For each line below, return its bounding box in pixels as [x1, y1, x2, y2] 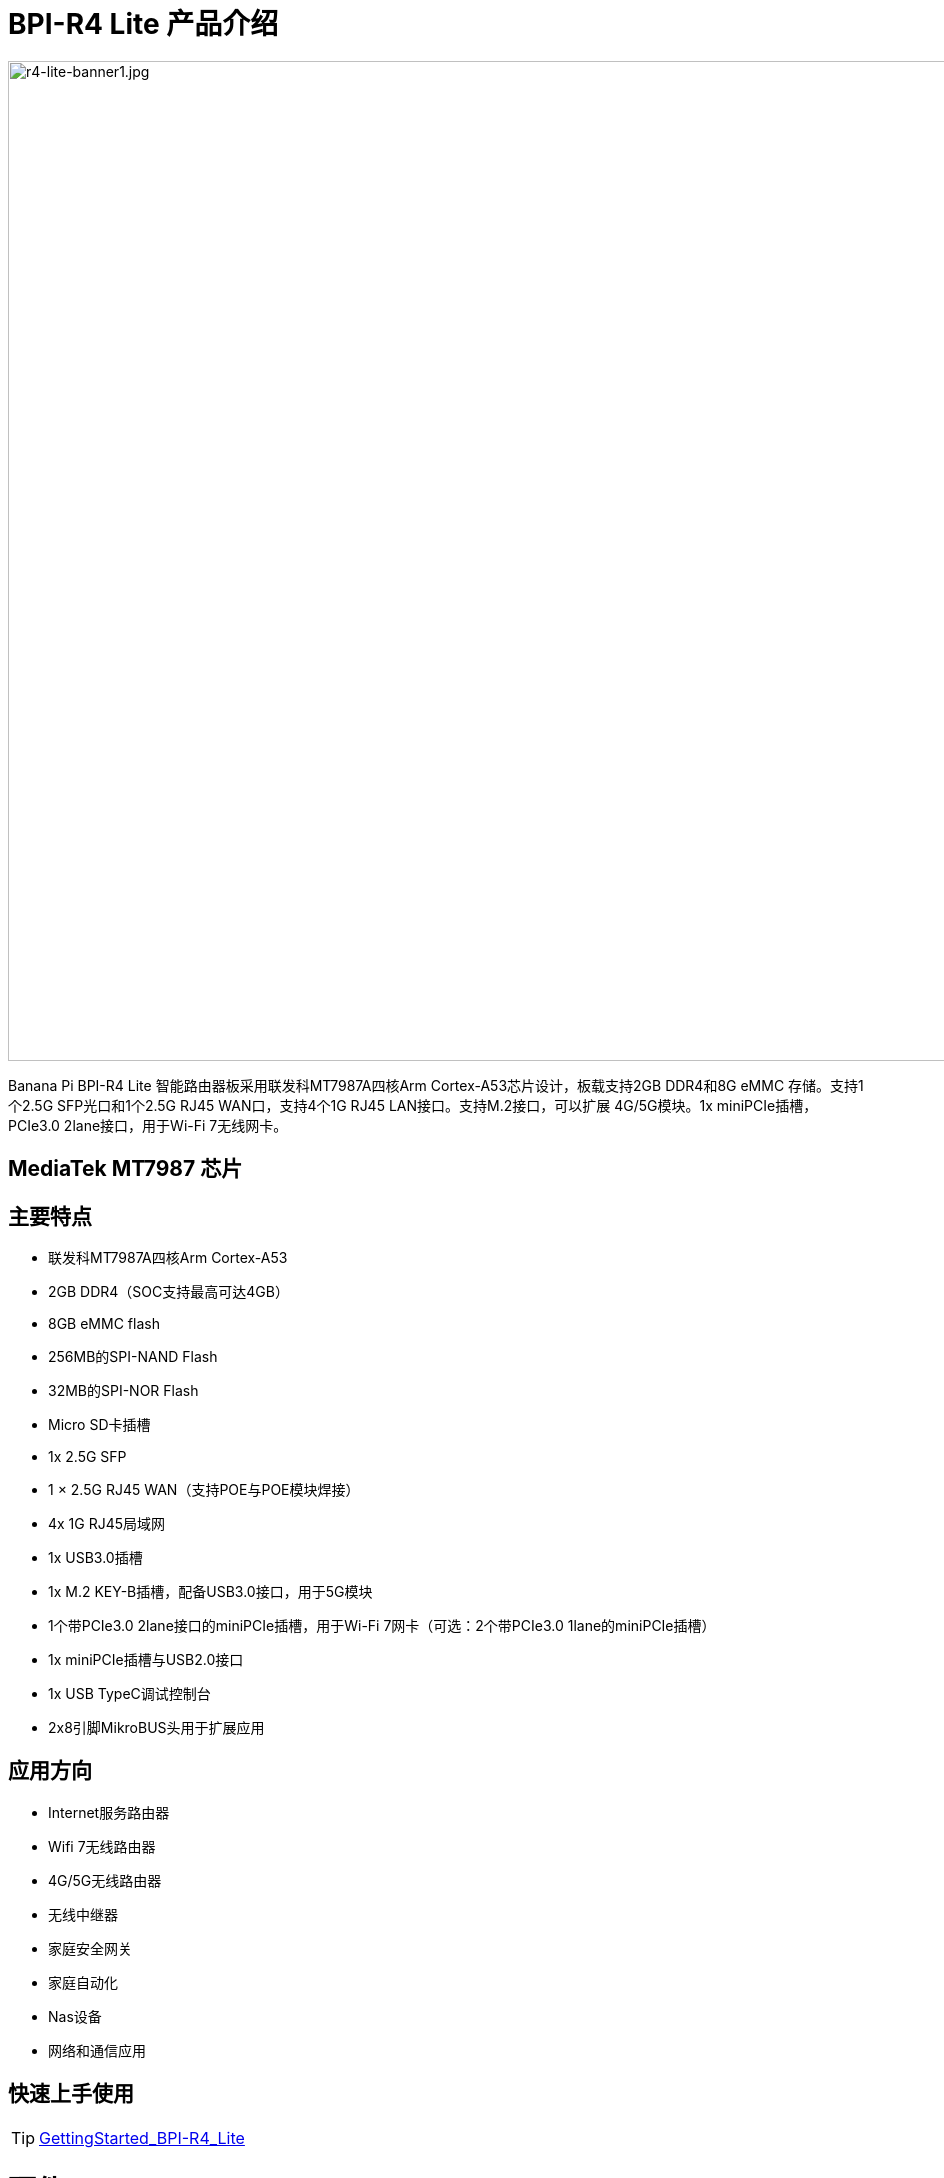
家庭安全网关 [48, 1939, 132, 1957]
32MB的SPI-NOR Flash [48, 1382, 199, 1400]
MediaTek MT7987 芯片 [8, 1156, 243, 1182]
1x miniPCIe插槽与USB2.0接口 [48, 1651, 244, 1669]
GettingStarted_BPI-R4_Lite [39, 2127, 245, 2148]
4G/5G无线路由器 [48, 1871, 162, 1889]
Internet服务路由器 [48, 1803, 170, 1821]
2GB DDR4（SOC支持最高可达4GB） [48, 1283, 289, 1301]
